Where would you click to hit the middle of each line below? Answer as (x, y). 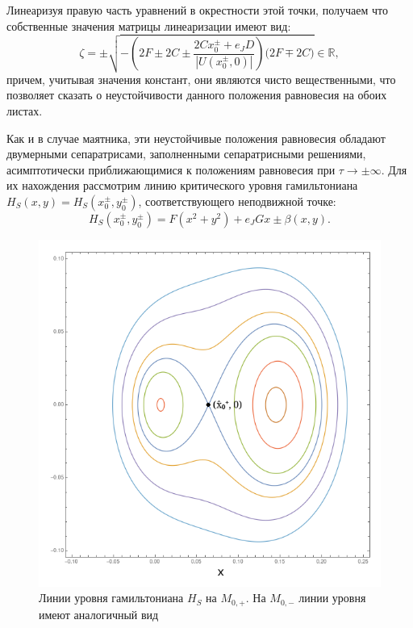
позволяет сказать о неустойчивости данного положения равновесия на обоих (197, 95)
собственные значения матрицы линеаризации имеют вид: (149, 25)
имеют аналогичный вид (99, 614)
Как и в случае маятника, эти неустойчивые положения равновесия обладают (196, 138)
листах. (25, 111)
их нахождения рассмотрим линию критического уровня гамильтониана (182, 185)
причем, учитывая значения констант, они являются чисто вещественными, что (201, 79)
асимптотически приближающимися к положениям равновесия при (171, 169)
